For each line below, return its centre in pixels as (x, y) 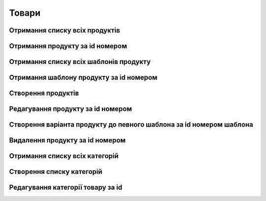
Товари (25, 13)
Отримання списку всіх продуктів (65, 30)
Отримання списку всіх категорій (64, 156)
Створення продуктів (44, 93)
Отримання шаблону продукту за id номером (83, 78)
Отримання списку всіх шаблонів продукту (80, 62)
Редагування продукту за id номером (71, 109)
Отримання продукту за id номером (68, 46)
